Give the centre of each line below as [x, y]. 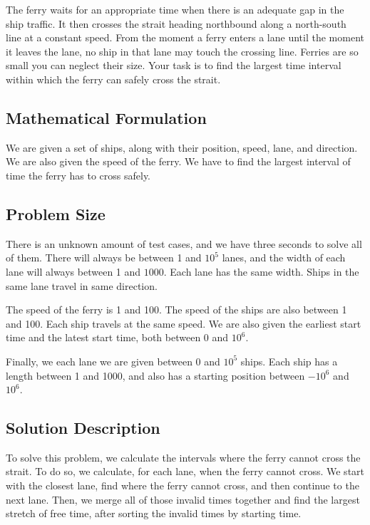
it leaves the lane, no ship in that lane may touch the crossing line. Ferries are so [182, 51]
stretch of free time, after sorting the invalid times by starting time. [154, 513]
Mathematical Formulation [106, 117]
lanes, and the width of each [284, 258]
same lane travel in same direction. [82, 285]
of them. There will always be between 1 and [104, 258]
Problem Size [56, 213]
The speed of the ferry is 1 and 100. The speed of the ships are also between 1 [176, 310]
